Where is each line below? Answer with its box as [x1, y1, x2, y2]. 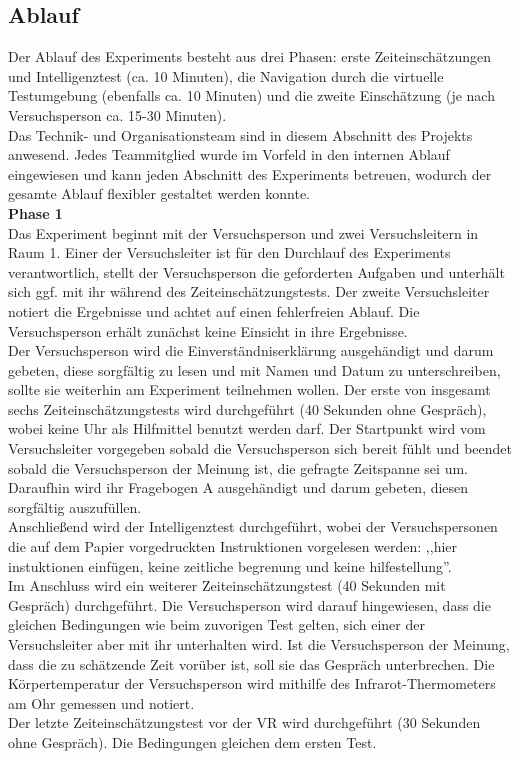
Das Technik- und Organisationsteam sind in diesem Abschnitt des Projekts [8, 124, 473, 145]
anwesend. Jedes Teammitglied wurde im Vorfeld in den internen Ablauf [8, 144, 450, 165]
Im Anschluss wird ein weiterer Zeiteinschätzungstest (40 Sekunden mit [8, 575, 446, 596]
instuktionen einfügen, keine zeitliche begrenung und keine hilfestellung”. [8, 555, 452, 576]
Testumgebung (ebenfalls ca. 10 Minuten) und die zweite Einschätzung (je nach [8, 85, 495, 106]
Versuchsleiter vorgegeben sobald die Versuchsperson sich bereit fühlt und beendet [8, 438, 513, 459]
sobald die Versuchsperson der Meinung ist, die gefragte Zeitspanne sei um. [8, 457, 468, 478]
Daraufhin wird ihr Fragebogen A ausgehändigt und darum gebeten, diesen [8, 477, 469, 498]
